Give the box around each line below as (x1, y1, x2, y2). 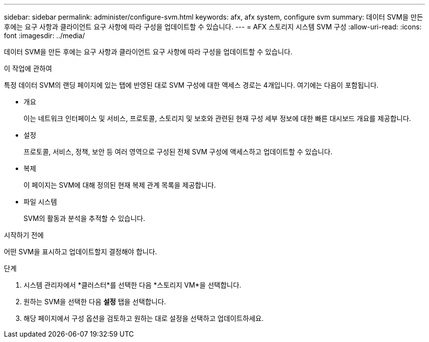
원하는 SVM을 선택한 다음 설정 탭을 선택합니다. (24, 297, 166, 306)
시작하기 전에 (4, 231, 44, 239)
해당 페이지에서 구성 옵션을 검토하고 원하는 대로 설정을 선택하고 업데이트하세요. (24, 314, 264, 322)
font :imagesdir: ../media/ (4, 31, 85, 40)
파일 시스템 (24, 197, 57, 206)
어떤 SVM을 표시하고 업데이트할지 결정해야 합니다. (4, 247, 157, 256)
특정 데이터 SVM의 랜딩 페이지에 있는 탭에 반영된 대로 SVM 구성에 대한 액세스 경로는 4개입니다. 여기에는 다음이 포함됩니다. (4, 81, 379, 89)
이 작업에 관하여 (4, 64, 52, 73)
